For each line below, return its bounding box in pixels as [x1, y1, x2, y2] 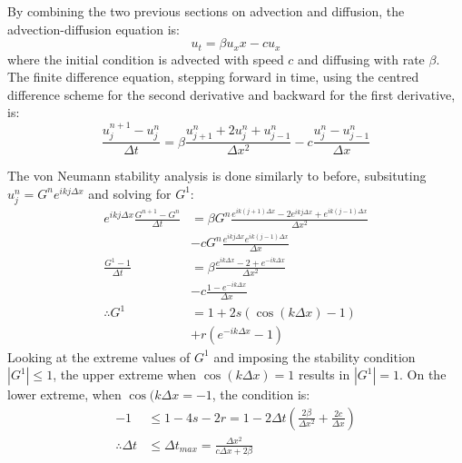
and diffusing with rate [298, 49, 425, 68]
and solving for [88, 183, 172, 202]
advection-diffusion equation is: [7, 19, 180, 38]
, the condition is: [211, 385, 310, 404]
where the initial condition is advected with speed [7, 49, 284, 68]
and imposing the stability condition [213, 347, 416, 366]
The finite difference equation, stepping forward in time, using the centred [7, 67, 419, 86]
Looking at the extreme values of [7, 347, 191, 366]
